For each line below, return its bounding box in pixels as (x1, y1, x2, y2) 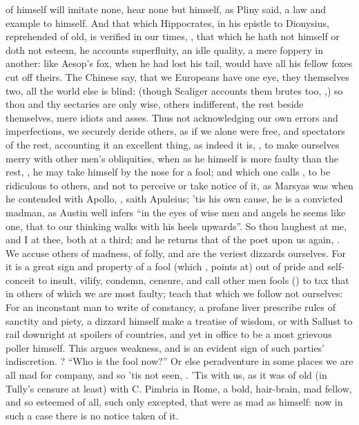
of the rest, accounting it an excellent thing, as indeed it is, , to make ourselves (6, 137, 340, 151)
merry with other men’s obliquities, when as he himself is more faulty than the (6, 151, 338, 165)
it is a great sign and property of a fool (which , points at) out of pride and (6, 259, 324, 274)
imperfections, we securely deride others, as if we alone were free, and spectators (6, 124, 345, 138)
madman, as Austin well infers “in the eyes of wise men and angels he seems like (6, 205, 346, 219)
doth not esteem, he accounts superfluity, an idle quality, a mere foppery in (6, 42, 324, 57)
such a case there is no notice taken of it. (6, 408, 179, 422)
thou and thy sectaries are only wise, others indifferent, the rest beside (6, 97, 304, 111)
